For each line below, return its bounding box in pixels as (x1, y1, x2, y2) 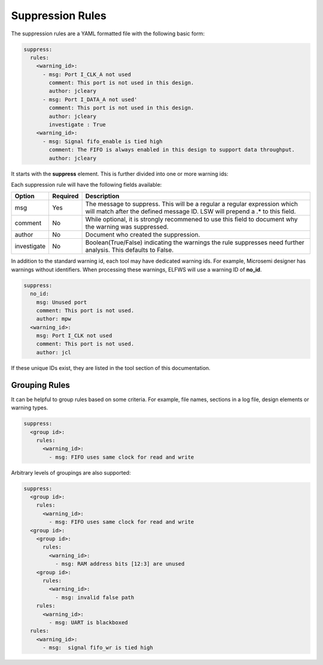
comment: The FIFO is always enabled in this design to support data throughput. (48, 147, 295, 153)
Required (52, 192, 79, 201)
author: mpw (36, 315, 72, 323)
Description (85, 192, 120, 201)
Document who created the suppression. (85, 230, 200, 239)
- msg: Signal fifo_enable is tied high (42, 138, 163, 145)
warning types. (11, 404, 48, 411)
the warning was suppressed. (85, 223, 169, 231)
